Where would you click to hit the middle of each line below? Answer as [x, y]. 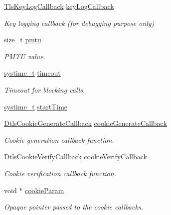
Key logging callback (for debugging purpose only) [79, 23]
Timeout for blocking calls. [45, 89]
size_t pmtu [23, 40]
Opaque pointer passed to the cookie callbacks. [74, 207]
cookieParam [45, 190]
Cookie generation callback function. [59, 140]
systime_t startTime [36, 106]
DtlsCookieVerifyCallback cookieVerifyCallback [76, 157]
